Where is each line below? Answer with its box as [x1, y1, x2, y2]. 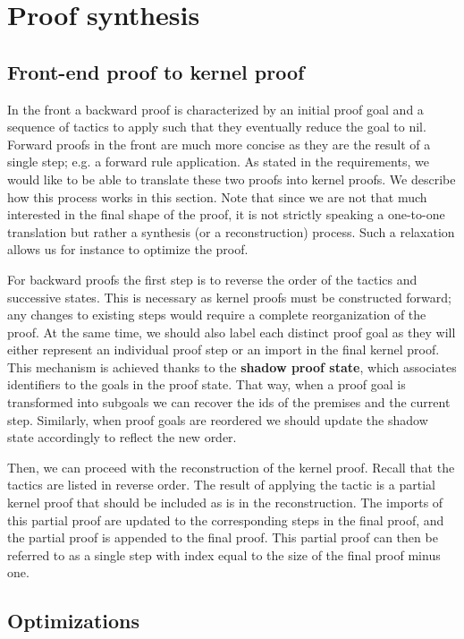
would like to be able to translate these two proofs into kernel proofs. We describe [7, 169, 456, 188]
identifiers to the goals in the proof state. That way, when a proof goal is [7, 375, 406, 394]
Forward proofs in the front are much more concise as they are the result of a [7, 134, 431, 153]
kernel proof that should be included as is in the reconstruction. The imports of [7, 493, 443, 512]
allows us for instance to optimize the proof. [7, 240, 249, 259]
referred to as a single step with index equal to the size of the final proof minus [7, 545, 441, 564]
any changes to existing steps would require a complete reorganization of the [7, 305, 426, 324]
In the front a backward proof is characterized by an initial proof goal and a [7, 99, 424, 118]
